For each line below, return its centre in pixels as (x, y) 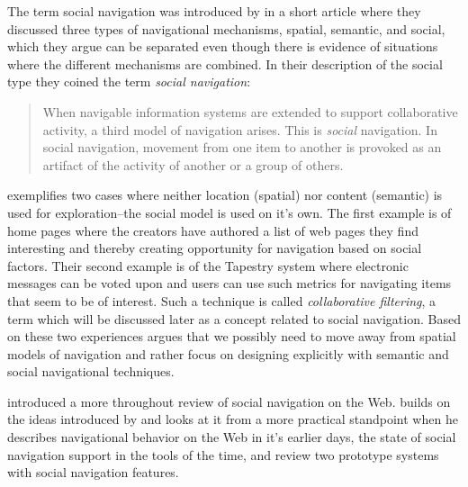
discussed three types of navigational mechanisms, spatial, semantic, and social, (226, 28)
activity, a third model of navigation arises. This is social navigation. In (240, 129)
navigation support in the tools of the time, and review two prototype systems (223, 454)
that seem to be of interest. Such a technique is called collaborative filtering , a (222, 300)
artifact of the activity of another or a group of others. (193, 164)
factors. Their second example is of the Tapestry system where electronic (208, 265)
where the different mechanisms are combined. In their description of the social (225, 63)
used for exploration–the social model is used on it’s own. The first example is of (229, 212)
